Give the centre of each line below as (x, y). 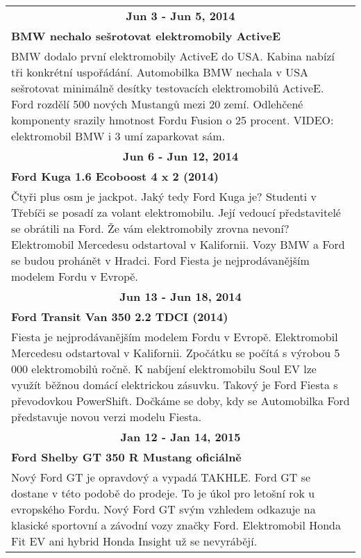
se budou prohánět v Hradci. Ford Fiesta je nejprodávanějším (160, 260)
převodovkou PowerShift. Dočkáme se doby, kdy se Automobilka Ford (180, 401)
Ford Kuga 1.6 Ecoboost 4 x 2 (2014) (115, 176)
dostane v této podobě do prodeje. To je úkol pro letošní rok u (163, 493)
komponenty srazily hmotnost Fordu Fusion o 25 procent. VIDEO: (173, 120)
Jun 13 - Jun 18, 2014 (180, 296)
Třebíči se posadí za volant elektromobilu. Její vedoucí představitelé (176, 212)
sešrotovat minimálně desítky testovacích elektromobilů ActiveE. (168, 88)
